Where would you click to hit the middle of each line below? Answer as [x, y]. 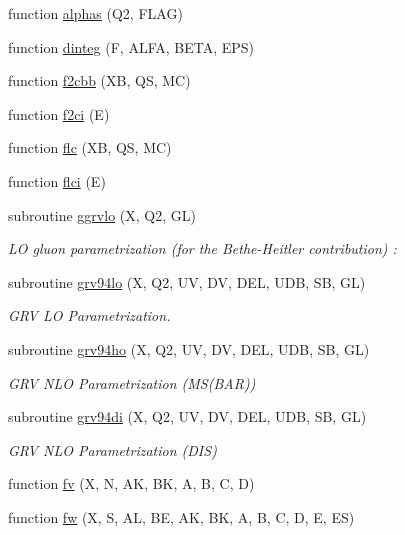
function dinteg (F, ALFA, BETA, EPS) [131, 46]
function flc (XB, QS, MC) [90, 147]
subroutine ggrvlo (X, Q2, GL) [102, 214]
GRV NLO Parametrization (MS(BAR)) [132, 382]
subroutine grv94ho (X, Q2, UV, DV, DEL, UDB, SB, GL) [189, 348]
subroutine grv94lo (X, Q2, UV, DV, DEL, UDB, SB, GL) [187, 281]
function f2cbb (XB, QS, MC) [99, 80]
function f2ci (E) [59, 113]
